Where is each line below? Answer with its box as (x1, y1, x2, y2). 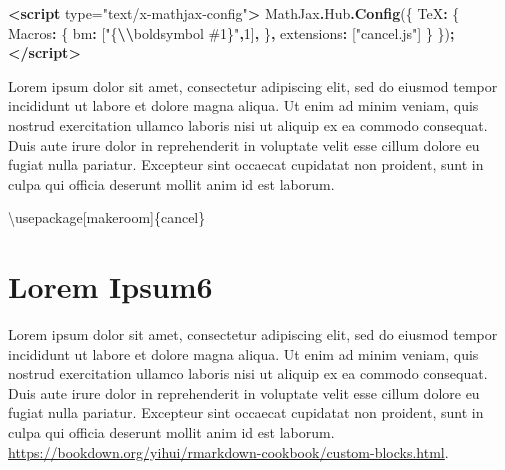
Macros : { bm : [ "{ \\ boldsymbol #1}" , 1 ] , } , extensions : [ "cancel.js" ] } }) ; (8, 22, 455, 43)
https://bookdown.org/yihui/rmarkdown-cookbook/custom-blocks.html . (8, 441, 449, 462)
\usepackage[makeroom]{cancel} (8, 207, 206, 228)
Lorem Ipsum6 (8, 266, 213, 307)
